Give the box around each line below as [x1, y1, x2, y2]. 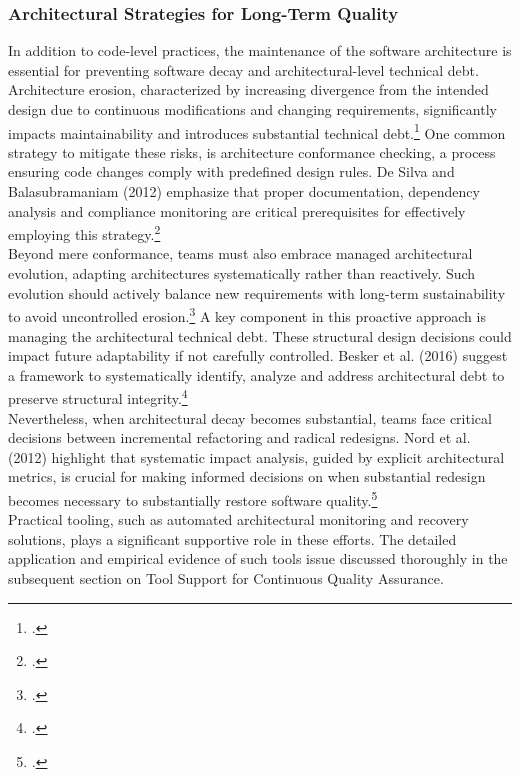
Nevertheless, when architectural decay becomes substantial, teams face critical [8, 407, 492, 428]
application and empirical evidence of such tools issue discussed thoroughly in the [8, 548, 508, 569]
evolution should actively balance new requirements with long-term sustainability [8, 282, 506, 303]
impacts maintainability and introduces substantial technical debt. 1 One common [8, 119, 506, 143]
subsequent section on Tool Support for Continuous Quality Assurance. [8, 567, 444, 588]
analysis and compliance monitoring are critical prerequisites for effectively [8, 200, 466, 221]
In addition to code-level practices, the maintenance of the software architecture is [8, 40, 512, 61]
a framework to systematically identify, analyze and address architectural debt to [8, 364, 505, 385]
